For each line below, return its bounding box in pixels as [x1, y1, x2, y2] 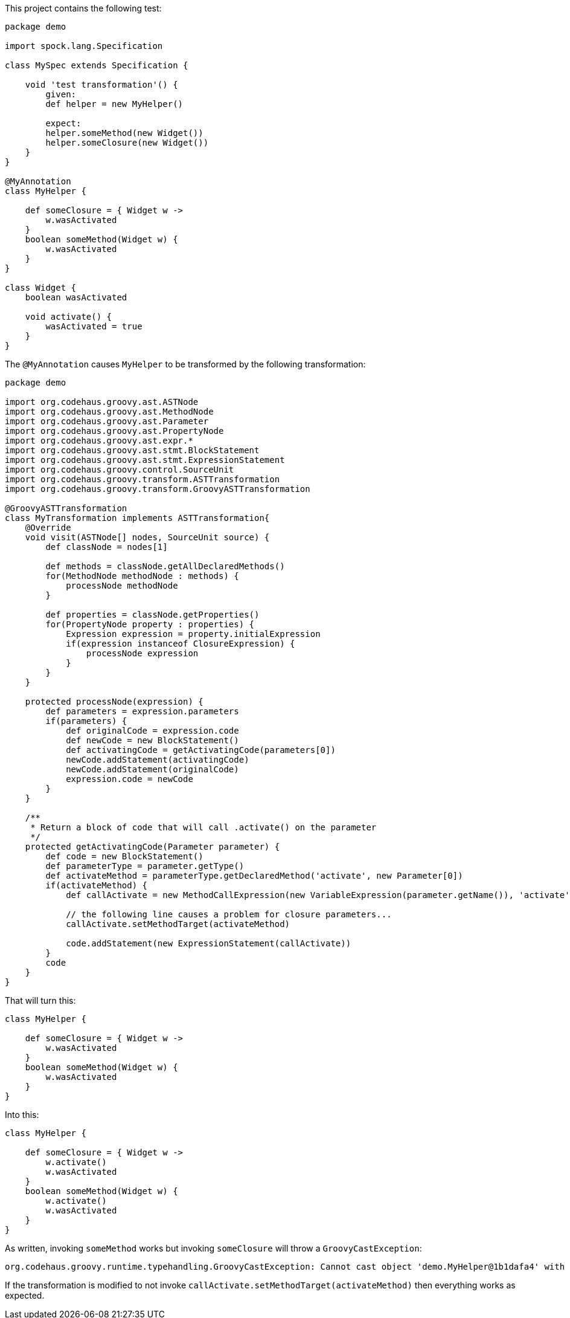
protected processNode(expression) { [25, 697, 203, 706]
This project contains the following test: [5, 3, 162, 13]
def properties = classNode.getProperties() [45, 610, 260, 619]
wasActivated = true [45, 321, 142, 331]
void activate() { [25, 312, 112, 321]
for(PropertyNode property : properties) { [45, 619, 255, 629]
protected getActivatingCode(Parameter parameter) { [25, 842, 280, 851]
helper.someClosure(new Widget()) [45, 138, 209, 147]
